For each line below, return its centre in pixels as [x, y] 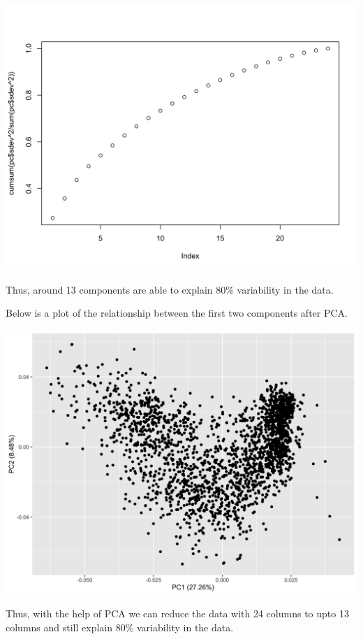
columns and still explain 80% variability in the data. [120, 627]
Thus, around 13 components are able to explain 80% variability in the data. [170, 289]
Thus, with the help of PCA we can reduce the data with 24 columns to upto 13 [177, 613]
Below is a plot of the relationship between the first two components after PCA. [177, 313]
